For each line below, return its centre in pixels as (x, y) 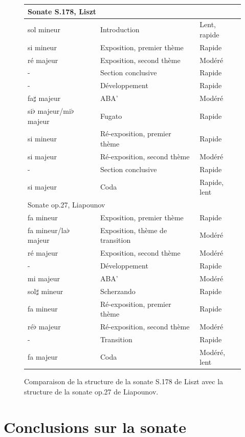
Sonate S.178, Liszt (62, 11)
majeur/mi (54, 111)
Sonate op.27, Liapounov (66, 204)
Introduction (120, 29)
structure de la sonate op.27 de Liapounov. (91, 391)
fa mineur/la (47, 230)
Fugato (111, 116)
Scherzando (118, 291)
